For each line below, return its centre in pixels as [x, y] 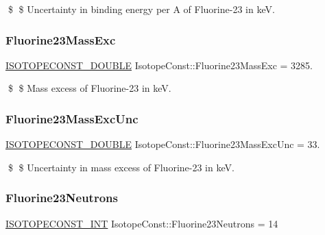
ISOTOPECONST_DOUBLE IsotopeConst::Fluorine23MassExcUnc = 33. [163, 144]
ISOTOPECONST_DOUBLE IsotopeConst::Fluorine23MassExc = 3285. [159, 65]
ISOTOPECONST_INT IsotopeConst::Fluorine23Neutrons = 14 [142, 223]
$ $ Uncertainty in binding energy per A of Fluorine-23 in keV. [141, 9]
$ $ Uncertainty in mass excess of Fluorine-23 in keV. [121, 167]
